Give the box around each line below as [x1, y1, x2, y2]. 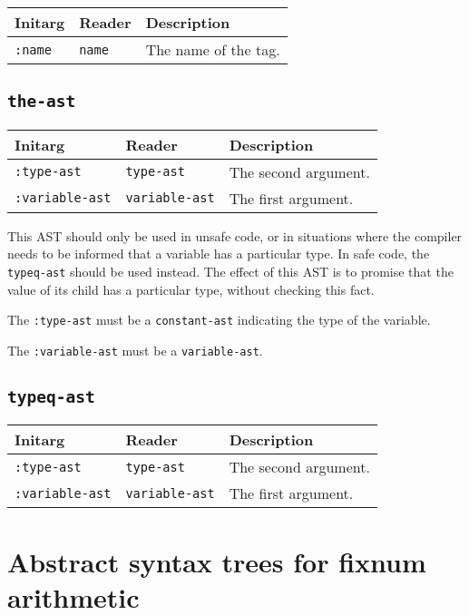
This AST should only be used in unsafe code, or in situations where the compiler [7, 226, 463, 245]
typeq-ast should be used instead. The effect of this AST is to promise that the [7, 261, 454, 280]
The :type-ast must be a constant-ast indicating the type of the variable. [7, 310, 431, 329]
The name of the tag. [145, 39, 280, 60]
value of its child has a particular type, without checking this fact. [7, 279, 375, 298]
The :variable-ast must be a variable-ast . [7, 340, 263, 359]
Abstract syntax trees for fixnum [7, 542, 426, 580]
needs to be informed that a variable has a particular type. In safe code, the [7, 244, 430, 263]
